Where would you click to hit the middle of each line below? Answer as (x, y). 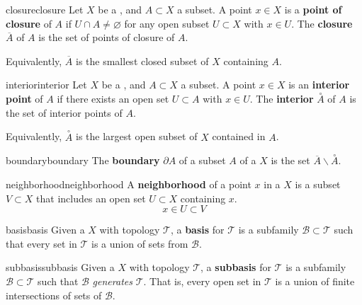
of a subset (202, 160)
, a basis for (197, 230)
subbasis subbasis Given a (60, 267)
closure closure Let (45, 9)
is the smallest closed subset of (142, 61)
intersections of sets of (54, 295)
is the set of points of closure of (107, 37)
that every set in (41, 243)
